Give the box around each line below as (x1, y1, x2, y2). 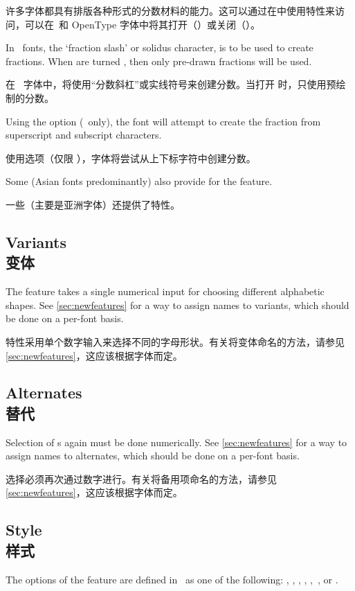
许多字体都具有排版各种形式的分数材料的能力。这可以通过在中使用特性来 (6, 3, 335, 17)
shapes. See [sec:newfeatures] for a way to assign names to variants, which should (6, 297, 349, 312)
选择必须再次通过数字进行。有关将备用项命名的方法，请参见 (6, 471, 277, 486)
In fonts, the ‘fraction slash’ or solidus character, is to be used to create (6, 40, 313, 55)
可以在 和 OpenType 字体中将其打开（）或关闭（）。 (24, 17, 260, 31)
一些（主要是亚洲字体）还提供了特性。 (6, 197, 180, 211)
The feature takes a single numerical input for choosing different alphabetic (6, 284, 325, 299)
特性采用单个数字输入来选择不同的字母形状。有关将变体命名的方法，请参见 (6, 334, 345, 349)
